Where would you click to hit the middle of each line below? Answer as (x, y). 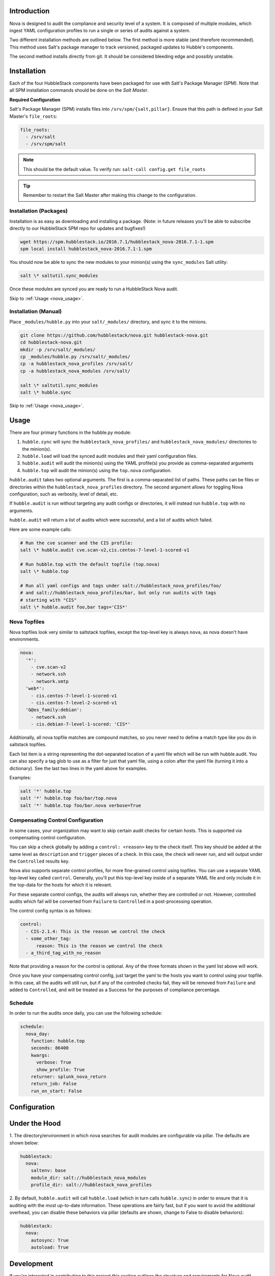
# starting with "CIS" (48, 600)
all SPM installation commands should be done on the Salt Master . (79, 90)
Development (31, 1263)
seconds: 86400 (50, 1048)
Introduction (30, 11)
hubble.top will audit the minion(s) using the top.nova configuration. (97, 470)
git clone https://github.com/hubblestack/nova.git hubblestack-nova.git (114, 335)
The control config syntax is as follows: (50, 911)
